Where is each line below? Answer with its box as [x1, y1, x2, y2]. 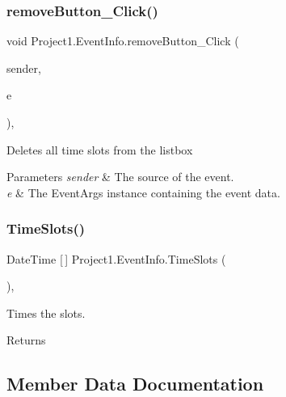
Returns [6, 332, 46, 348]
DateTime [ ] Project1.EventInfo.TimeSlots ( [6, 250, 226, 267]
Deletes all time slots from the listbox [6, 141, 193, 158]
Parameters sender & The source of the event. [6, 168, 234, 185]
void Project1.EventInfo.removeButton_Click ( [6, 32, 239, 49]
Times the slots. [6, 304, 86, 321]
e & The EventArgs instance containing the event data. [6, 184, 280, 201]
